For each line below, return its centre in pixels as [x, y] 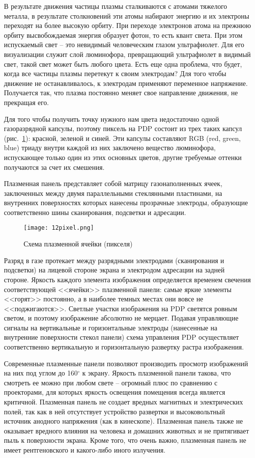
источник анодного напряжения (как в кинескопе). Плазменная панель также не [124, 421]
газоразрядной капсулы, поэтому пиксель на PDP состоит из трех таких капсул [123, 128]
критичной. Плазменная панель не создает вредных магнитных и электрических [124, 402]
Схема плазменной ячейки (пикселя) [78, 244]
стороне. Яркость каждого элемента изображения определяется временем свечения [127, 279]
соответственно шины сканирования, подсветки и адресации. [95, 212]
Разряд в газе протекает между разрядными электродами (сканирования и [114, 260]
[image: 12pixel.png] [59, 228]
